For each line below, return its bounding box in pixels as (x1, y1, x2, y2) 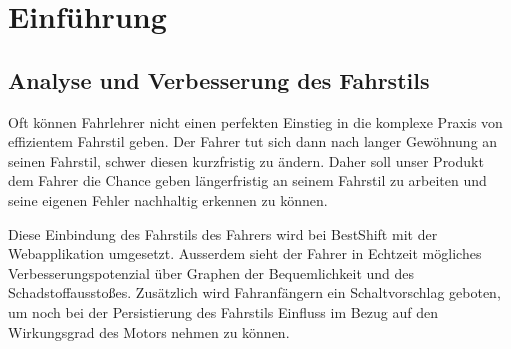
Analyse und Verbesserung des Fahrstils (8, 64, 430, 95)
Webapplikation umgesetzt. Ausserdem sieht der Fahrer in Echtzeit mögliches (8, 243, 482, 264)
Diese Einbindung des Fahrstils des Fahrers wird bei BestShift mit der (8, 223, 438, 244)
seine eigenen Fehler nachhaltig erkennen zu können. (8, 189, 328, 210)
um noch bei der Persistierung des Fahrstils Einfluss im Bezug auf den (8, 301, 439, 322)
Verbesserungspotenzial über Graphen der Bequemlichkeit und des (8, 262, 415, 283)
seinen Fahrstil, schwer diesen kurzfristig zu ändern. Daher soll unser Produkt (8, 150, 484, 171)
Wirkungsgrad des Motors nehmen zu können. (8, 321, 290, 342)
